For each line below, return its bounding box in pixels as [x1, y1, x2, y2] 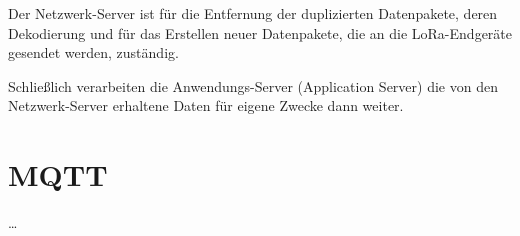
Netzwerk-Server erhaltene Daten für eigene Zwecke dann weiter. [8, 95, 404, 116]
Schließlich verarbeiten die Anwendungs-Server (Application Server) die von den [8, 75, 498, 96]
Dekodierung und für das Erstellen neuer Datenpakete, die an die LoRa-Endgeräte [8, 22, 512, 43]
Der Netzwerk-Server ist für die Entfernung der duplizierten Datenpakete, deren [8, 3, 498, 23]
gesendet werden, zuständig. [8, 42, 179, 63]
